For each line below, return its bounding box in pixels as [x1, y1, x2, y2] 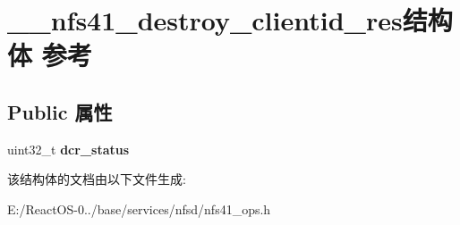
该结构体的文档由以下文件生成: [7, 170, 186, 188]
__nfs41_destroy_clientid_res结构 [7, 2, 453, 38]
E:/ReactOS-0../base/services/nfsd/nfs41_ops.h [7, 199, 271, 218]
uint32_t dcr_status [7, 139, 130, 158]
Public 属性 [7, 97, 113, 125]
